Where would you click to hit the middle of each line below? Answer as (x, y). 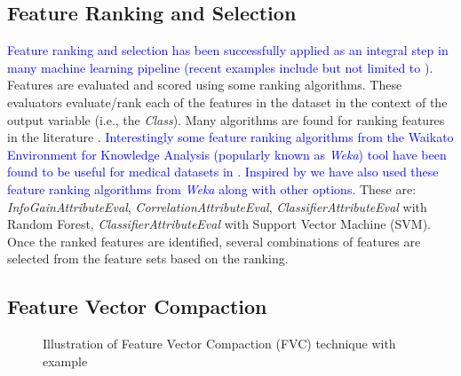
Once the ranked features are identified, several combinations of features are (214, 241)
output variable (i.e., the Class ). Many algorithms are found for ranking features (226, 119)
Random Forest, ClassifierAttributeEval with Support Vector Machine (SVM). (219, 224)
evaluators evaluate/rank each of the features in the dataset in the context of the (227, 102)
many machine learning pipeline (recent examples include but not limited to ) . (220, 67)
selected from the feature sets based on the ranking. (148, 258)
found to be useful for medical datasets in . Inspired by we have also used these (223, 172)
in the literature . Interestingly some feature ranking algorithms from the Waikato (230, 137)
